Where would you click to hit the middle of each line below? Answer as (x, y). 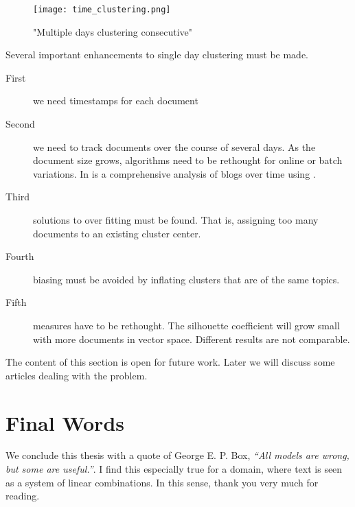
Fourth (20, 256)
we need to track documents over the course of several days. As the (174, 146)
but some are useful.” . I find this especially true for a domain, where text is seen (174, 469)
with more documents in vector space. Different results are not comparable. (192, 339)
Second (20, 124)
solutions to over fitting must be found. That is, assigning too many (176, 220)
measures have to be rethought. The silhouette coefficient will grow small (186, 325)
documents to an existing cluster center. (117, 233)
